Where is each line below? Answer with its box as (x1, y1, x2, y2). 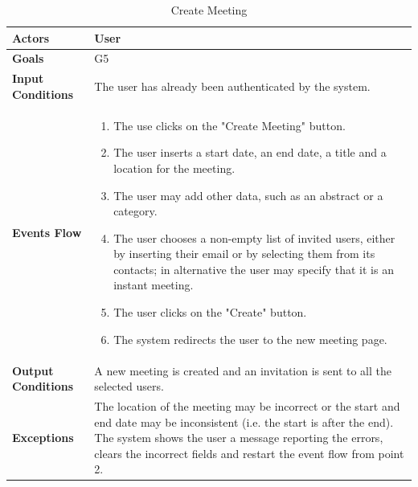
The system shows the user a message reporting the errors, (94, 429, 383, 446)
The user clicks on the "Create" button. (113, 304, 307, 321)
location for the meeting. (113, 159, 236, 176)
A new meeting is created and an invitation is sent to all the (94, 362, 392, 379)
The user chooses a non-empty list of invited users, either (113, 229, 395, 246)
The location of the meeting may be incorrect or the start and (94, 397, 400, 414)
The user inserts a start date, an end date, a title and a (113, 144, 387, 161)
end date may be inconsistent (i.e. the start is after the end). (94, 413, 394, 430)
